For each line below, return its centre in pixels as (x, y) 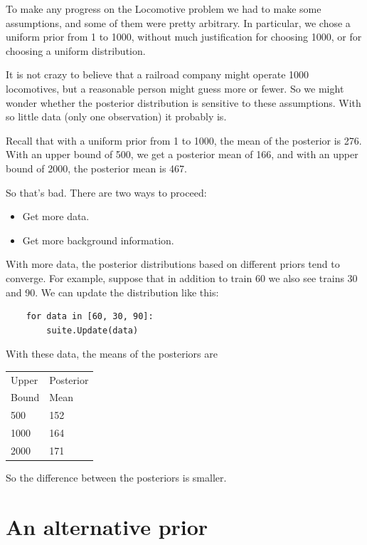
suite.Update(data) (92, 330)
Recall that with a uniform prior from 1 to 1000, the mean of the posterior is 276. (184, 140)
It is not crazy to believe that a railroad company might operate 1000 (158, 74)
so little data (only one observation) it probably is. (116, 116)
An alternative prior (107, 526)
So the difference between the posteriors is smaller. (116, 478)
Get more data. (56, 216)
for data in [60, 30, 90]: (90, 317)
